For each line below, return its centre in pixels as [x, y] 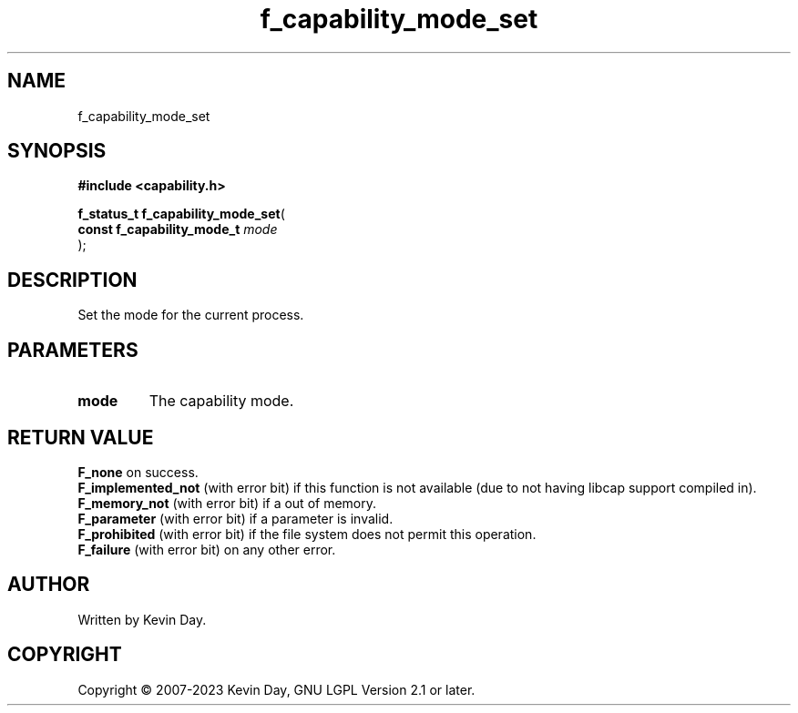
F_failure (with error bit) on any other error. [207, 549]
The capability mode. [221, 401]
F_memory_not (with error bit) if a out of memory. [227, 503]
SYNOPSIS [57, 151]
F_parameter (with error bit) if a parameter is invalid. [235, 518]
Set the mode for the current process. [191, 315]
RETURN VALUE [81, 437]
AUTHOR [49, 585]
